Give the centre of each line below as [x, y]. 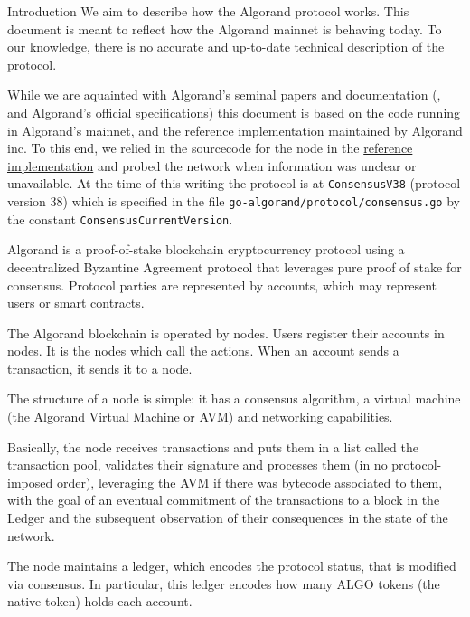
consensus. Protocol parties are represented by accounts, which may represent [222, 285]
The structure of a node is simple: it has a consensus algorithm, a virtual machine [234, 399]
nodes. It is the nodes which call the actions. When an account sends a [203, 351]
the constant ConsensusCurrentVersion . [120, 218]
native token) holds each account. [100, 601]
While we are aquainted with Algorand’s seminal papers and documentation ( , [224, 95]
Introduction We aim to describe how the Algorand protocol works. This [208, 11]
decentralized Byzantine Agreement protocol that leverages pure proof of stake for [235, 266]
